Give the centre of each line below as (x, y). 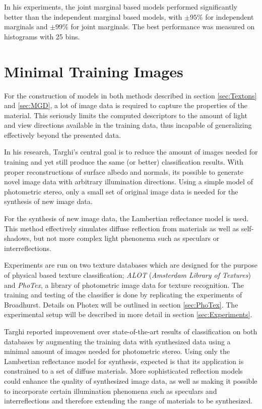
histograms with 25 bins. (42, 36)
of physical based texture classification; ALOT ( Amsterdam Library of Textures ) (127, 275)
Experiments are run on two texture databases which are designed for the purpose (131, 265)
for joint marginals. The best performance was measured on (163, 27)
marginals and (26, 27)
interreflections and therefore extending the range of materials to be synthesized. (128, 401)
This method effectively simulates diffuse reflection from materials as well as (122, 228)
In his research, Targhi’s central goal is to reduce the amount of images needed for (131, 152)
